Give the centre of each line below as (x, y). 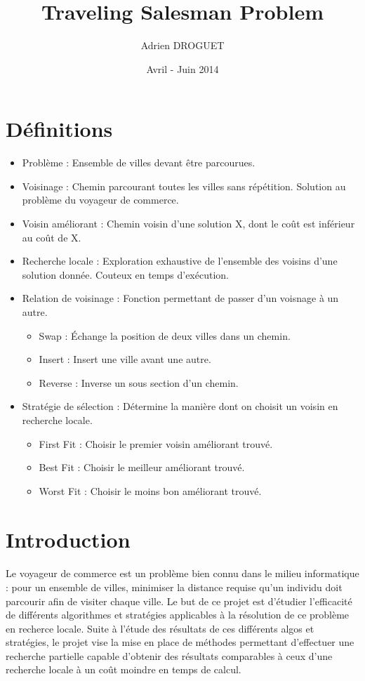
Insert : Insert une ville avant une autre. (125, 359)
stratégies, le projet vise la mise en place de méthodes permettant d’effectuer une (180, 642)
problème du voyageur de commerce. (100, 200)
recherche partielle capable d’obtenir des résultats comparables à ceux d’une (169, 655)
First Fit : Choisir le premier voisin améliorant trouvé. (156, 443)
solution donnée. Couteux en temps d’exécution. (125, 274)
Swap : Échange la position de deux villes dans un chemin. (165, 335)
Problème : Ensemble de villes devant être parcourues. (139, 163)
